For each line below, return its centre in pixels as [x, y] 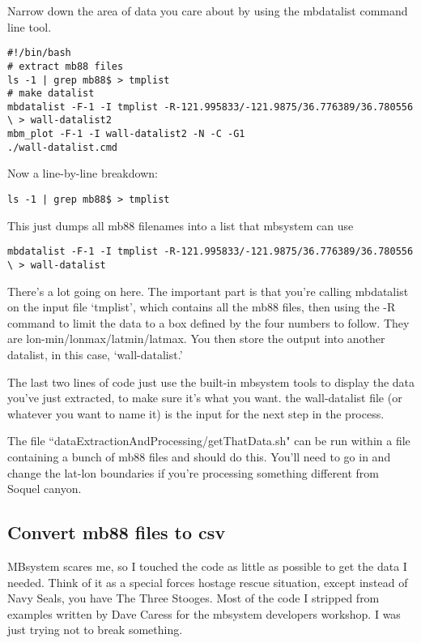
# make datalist [51, 94]
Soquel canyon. [45, 489]
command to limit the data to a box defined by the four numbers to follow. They [208, 322]
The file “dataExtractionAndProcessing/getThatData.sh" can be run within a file [209, 441]
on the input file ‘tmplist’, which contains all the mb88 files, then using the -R [202, 307]
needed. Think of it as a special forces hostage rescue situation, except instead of [208, 582]
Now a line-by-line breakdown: [83, 173]
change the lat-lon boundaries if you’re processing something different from [193, 472]
